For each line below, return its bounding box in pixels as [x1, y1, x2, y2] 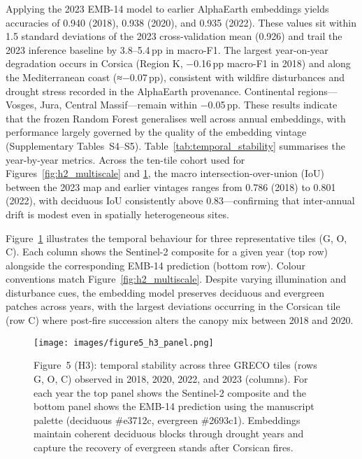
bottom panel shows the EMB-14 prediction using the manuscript [34, 399, 314, 414]
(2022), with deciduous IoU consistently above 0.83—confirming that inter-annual [6, 193, 355, 208]
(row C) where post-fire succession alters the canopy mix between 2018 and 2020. [6, 313, 354, 327]
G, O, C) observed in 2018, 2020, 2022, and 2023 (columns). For [34, 371, 308, 386]
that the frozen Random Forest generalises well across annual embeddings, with [6, 111, 346, 125]
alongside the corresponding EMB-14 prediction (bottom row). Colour [6, 257, 305, 272]
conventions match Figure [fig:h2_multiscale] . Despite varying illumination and [6, 271, 347, 286]
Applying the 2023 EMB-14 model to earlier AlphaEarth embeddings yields [6, 1, 329, 15]
